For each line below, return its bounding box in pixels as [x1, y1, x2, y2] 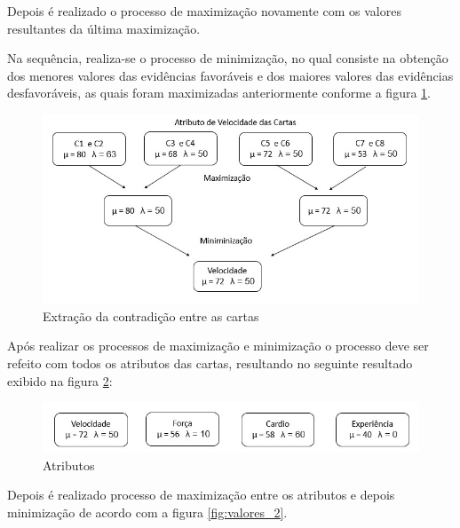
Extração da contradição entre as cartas [43, 306, 259, 325]
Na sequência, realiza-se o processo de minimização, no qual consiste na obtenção [7, 49, 448, 67]
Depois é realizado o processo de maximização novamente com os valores [7, 2, 401, 20]
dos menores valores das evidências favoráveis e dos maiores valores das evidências [7, 66, 454, 84]
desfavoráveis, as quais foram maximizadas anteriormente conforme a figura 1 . [7, 83, 431, 102]
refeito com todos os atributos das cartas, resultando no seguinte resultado [7, 353, 413, 372]
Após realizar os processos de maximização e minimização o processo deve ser [7, 336, 429, 355]
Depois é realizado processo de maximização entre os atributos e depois [7, 485, 395, 504]
